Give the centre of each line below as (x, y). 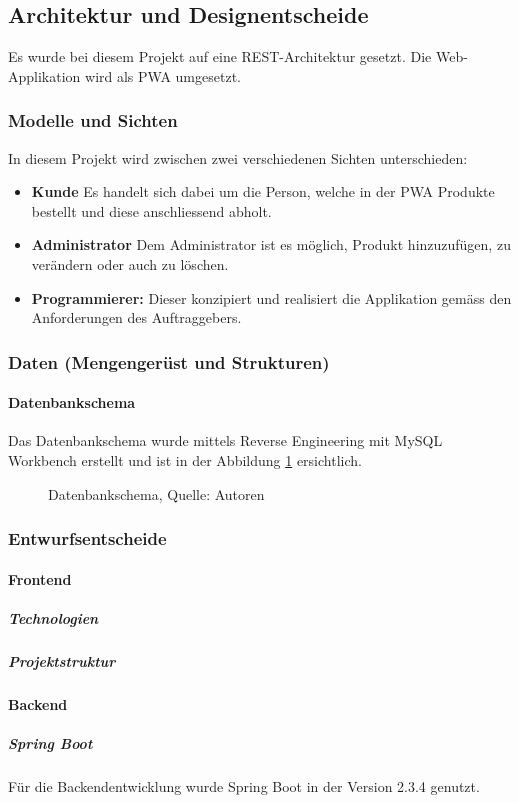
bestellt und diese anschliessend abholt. (151, 210)
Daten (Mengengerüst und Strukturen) (169, 361)
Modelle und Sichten (93, 120)
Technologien (53, 617)
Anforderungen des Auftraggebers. (136, 317)
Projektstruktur (62, 660)
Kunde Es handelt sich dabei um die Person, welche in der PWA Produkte (263, 191)
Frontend (40, 578)
